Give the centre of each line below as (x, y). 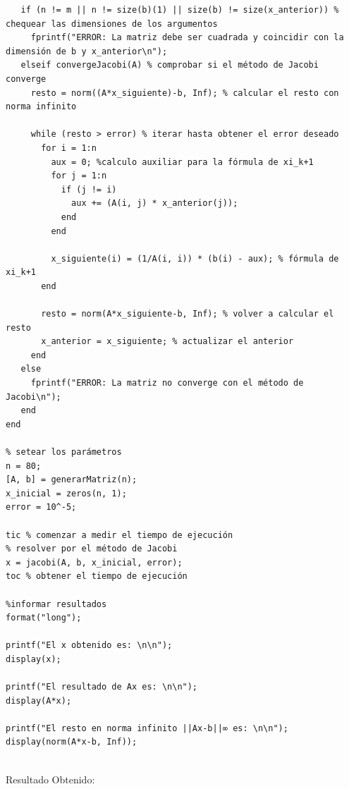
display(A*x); (39, 701)
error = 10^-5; (41, 507)
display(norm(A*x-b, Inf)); (72, 742)
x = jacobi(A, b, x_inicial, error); (94, 562)
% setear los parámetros (64, 452)
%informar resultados (56, 604)
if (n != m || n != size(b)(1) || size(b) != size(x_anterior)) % (180, 10)
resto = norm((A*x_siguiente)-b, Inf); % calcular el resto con (185, 93)
